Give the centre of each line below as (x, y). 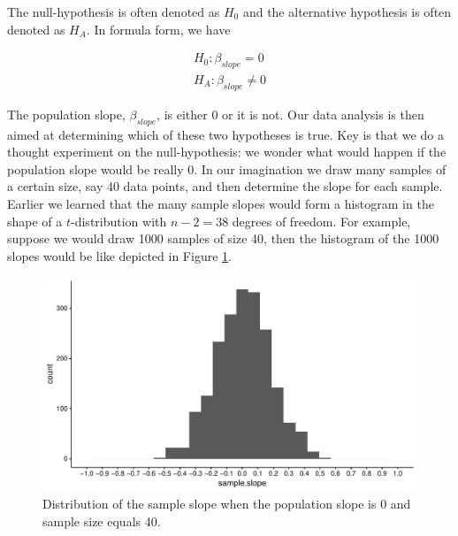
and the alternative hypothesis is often (347, 11)
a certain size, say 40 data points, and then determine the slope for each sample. (225, 186)
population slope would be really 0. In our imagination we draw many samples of (227, 168)
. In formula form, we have (158, 29)
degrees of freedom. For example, (321, 221)
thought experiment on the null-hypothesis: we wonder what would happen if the (227, 152)
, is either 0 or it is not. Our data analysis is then (290, 114)
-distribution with (119, 221)
